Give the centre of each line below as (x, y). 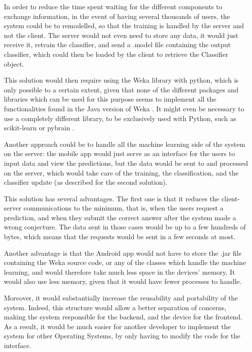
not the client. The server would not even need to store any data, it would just (121, 35)
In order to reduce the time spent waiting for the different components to (113, 6)
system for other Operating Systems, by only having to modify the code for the (122, 336)
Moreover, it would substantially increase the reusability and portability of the (121, 298)
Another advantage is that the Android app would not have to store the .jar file (123, 253)
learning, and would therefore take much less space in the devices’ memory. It (119, 272)
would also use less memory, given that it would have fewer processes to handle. (123, 281)
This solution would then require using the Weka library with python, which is (121, 80)
